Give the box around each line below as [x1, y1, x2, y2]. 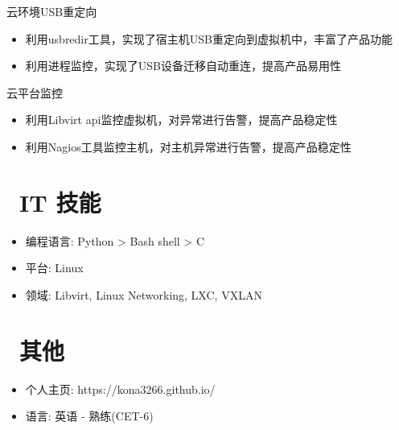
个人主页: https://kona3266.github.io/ [25, 380, 216, 397]
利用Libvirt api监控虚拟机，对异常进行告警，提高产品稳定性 [25, 111, 338, 128]
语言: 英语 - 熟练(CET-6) [25, 407, 154, 424]
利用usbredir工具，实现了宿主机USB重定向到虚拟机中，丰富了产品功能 [25, 30, 393, 47]
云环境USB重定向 [6, 3, 97, 19]
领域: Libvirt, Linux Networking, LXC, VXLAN [25, 286, 262, 303]
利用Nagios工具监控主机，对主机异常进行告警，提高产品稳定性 [25, 138, 352, 155]
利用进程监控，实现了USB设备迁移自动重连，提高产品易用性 [25, 57, 341, 74]
